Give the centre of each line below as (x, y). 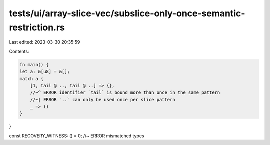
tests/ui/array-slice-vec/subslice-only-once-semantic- (127, 13)
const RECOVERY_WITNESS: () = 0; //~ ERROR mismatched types (77, 136)
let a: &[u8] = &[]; (45, 72)
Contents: (19, 51)
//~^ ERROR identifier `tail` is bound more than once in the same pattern (125, 93)
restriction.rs (37, 27)
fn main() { (34, 64)
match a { (32, 79)
